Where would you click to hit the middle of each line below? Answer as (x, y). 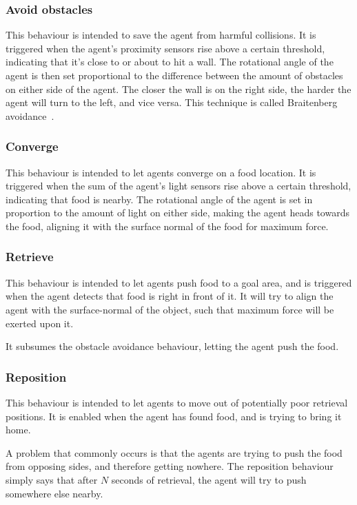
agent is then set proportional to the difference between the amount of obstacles (174, 75)
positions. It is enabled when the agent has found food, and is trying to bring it (174, 416)
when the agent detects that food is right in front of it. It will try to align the (170, 296)
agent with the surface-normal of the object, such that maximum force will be (170, 309)
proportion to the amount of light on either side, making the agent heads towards (177, 213)
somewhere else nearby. (54, 493)
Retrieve (30, 257)
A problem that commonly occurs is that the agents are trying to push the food (174, 452)
